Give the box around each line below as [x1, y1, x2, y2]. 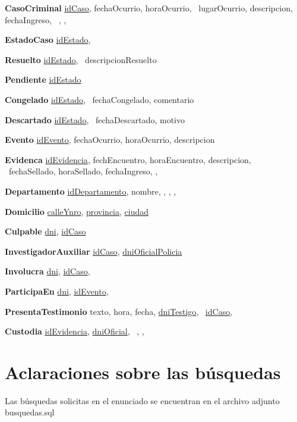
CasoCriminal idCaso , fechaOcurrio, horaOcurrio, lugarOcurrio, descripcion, [5, 2, 293, 14]
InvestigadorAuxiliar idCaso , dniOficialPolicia [5, 245, 182, 257]
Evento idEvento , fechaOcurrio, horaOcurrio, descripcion [5, 133, 215, 146]
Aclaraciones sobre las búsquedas [5, 360, 281, 384]
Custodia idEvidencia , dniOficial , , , [5, 325, 144, 337]
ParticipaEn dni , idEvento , [5, 285, 109, 297]
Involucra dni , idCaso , [5, 265, 90, 277]
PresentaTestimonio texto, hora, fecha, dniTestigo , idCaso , [5, 305, 233, 317]
